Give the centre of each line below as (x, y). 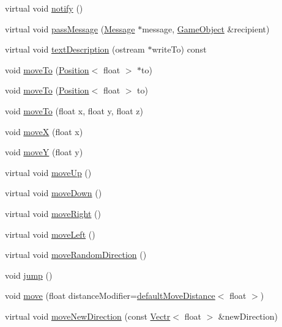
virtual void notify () (44, 8)
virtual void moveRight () (53, 213)
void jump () (29, 275)
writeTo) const (179, 49)
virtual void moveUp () (48, 172)
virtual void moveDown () (54, 193)
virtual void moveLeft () (50, 234)
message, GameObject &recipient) (206, 28)
